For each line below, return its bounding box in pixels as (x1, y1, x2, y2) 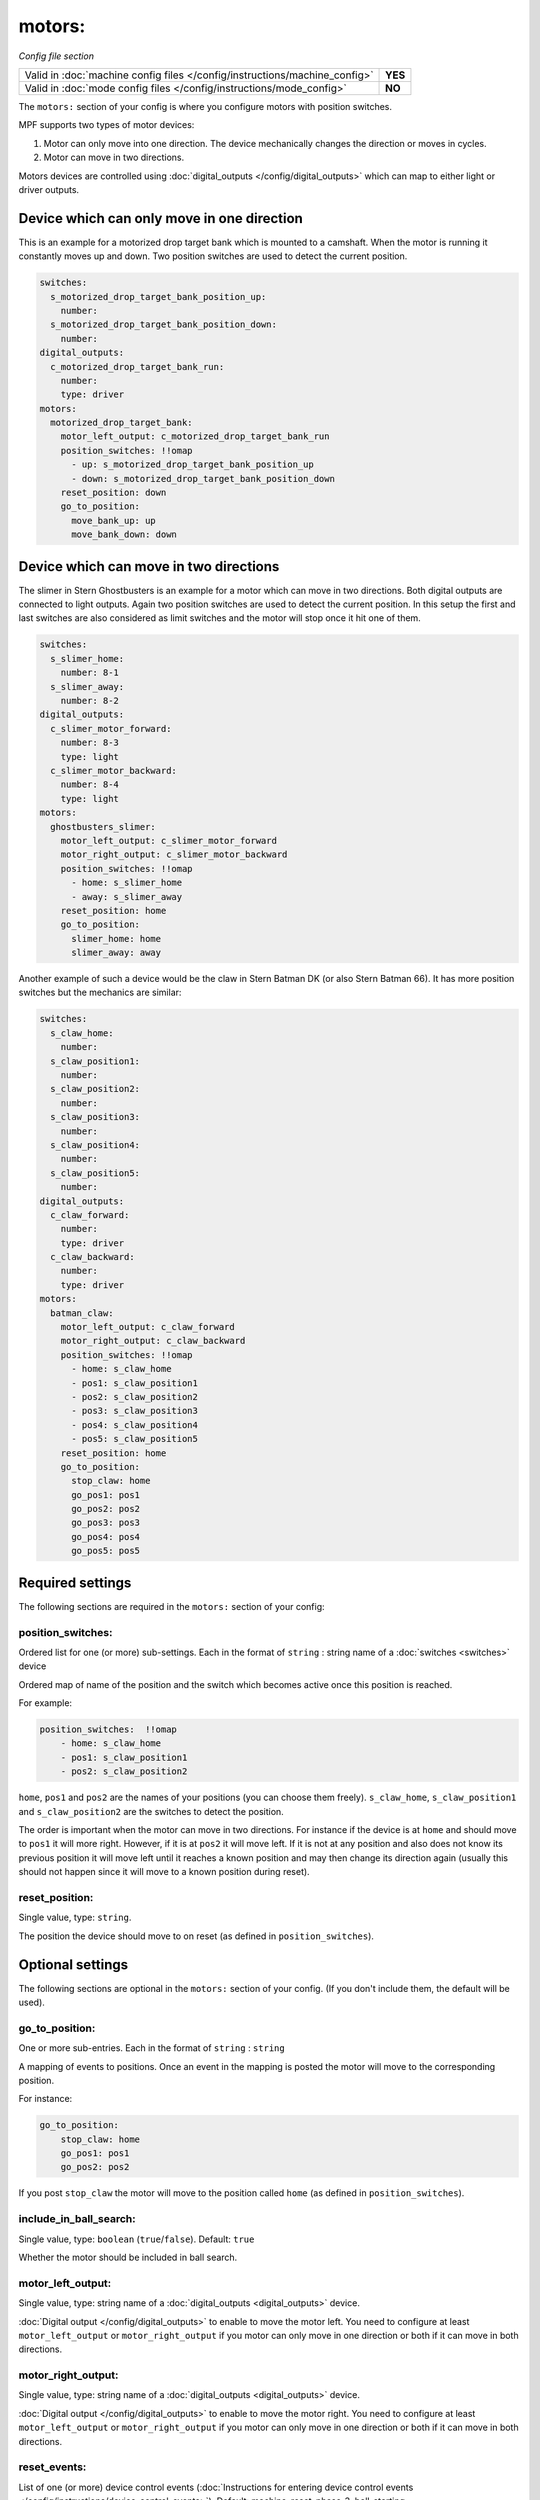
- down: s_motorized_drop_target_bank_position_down (71, 473, 335, 484)
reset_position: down (60, 487, 167, 499)
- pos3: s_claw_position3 (71, 1405, 199, 1417)
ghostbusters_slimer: (50, 821, 157, 832)
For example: (18, 1697, 73, 1709)
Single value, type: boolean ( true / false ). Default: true (18, 2233, 255, 2245)
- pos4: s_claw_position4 (71, 1419, 199, 1430)
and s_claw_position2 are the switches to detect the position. (18, 1805, 284, 1817)
